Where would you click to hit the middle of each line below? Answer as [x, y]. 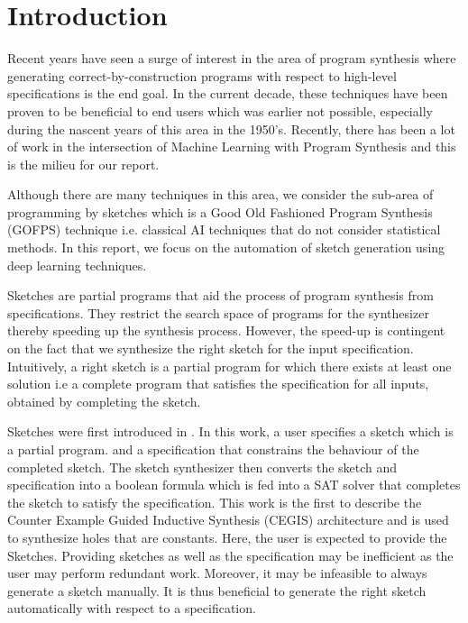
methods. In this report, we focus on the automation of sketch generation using [226, 247]
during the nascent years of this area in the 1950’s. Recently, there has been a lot [231, 128]
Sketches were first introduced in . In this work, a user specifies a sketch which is [230, 431]
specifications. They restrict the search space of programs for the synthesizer [218, 312]
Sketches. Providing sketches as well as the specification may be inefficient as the [230, 555]
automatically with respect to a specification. [132, 608]
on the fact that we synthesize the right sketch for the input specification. [211, 348]
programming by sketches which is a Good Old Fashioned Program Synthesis [220, 211]
